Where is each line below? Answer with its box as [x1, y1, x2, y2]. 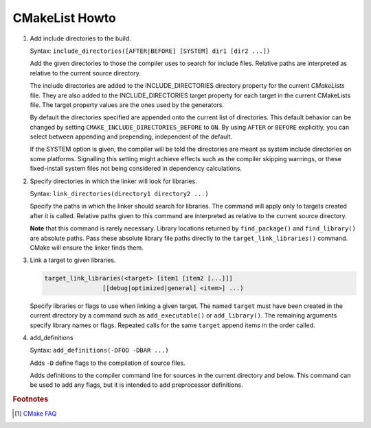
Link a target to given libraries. [30, 256, 116, 264]
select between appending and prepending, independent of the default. [30, 132, 233, 141]
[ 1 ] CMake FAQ [14, 409, 57, 418]
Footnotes [12, 394, 49, 404]
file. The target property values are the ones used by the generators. [30, 100, 225, 109]
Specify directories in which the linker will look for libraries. [30, 177, 197, 185]
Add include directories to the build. [30, 34, 131, 43]
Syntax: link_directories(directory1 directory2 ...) [30, 189, 209, 198]
